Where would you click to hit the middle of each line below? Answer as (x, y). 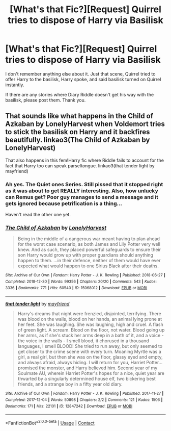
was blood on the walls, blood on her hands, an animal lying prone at (90, 319)
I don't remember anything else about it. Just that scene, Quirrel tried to (80, 74)
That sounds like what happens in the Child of (79, 116)
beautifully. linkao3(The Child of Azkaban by (78, 140)
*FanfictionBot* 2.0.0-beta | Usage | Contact (50, 423)
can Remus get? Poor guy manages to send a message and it (82, 197)
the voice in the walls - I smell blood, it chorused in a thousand (83, 341)
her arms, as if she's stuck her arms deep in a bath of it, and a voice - (91, 336)
